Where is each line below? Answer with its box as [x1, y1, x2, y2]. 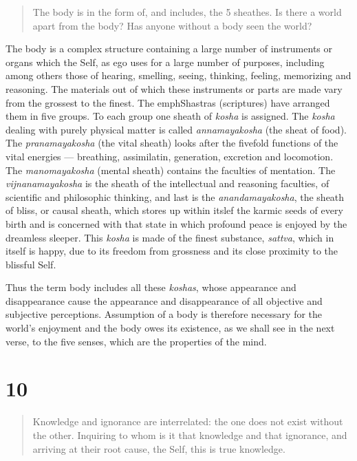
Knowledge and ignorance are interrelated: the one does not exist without [32, 414, 343, 429]
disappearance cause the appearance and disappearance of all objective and [6, 293, 323, 308]
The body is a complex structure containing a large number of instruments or [6, 41, 332, 56]
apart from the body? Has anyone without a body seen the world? [32, 18, 312, 32]
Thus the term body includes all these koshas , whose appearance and [6, 280, 296, 294]
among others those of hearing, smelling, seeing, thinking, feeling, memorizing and [6, 68, 351, 83]
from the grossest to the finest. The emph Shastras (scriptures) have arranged [6, 95, 330, 109]
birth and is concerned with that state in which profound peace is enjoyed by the [6, 216, 347, 231]
